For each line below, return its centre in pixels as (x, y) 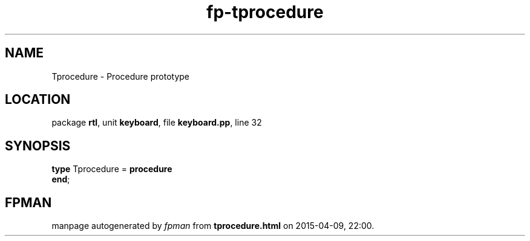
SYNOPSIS (38, 146)
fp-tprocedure (265, 12)
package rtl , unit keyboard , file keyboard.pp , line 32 (157, 123)
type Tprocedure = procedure (112, 169)
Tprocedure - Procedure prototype (120, 76)
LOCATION (38, 100)
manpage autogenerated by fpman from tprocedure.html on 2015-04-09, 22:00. (213, 226)
